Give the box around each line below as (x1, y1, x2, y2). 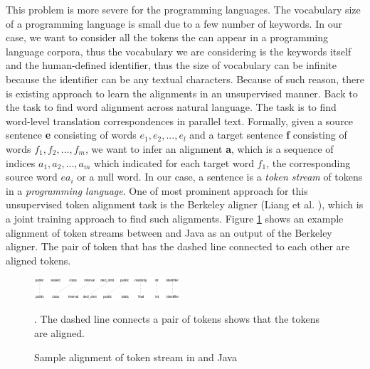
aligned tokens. (6, 252, 71, 267)
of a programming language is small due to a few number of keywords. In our (6, 16, 342, 31)
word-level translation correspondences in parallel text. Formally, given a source (6, 113, 354, 128)
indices (6, 155, 36, 170)
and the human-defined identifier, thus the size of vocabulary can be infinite (6, 58, 337, 73)
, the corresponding (266, 155, 351, 170)
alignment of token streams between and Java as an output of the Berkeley (6, 225, 332, 240)
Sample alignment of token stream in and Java (34, 349, 237, 364)
